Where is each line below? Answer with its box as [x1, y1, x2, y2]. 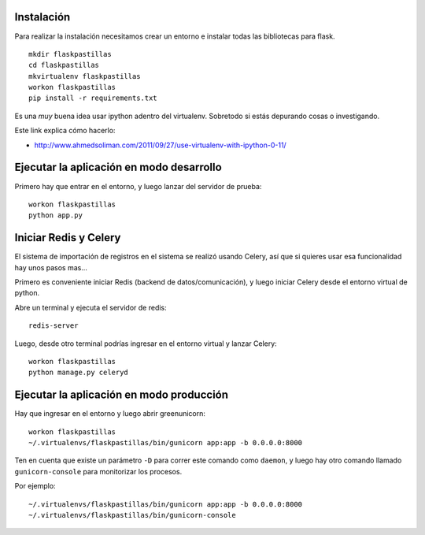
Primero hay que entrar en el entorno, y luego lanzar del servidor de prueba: [14, 181, 262, 191]
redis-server [28, 321, 79, 330]
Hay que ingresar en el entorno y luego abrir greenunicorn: [14, 409, 206, 418]
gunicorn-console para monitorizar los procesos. [14, 466, 183, 476]
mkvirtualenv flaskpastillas [28, 72, 141, 80]
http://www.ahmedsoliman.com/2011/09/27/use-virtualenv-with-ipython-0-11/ [34, 140, 286, 150]
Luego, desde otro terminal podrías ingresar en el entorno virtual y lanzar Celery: [14, 339, 277, 348]
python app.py [28, 211, 83, 220]
